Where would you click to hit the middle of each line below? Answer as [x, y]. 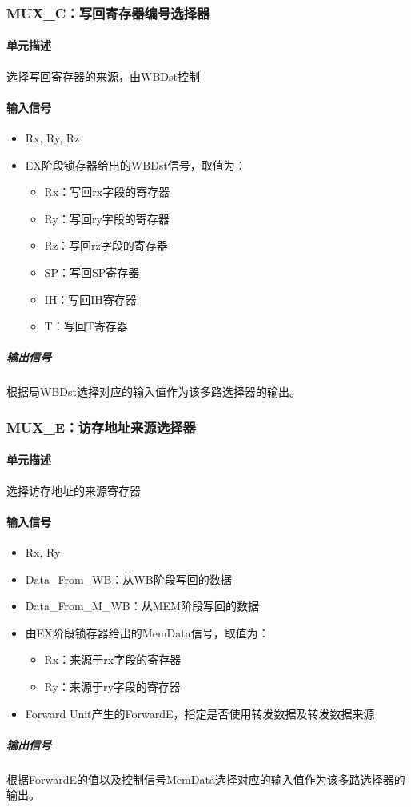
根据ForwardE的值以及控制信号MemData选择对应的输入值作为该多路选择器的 [206, 779]
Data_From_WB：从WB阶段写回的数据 [128, 579]
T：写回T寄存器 [86, 326]
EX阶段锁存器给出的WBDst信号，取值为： [136, 164]
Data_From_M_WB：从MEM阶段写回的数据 [142, 606]
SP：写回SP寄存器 [92, 272]
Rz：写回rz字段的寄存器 [106, 245]
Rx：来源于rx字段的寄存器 [113, 659]
